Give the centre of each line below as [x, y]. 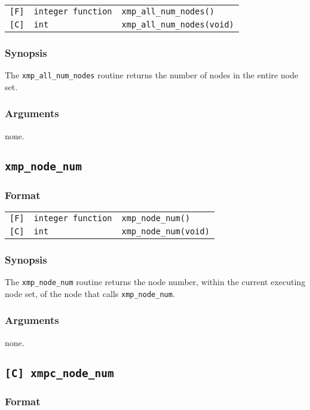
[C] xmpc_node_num [59, 373]
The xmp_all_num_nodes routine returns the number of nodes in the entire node [152, 75]
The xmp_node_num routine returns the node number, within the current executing [155, 282]
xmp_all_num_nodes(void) [178, 25]
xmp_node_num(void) [165, 231]
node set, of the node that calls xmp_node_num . [90, 293]
